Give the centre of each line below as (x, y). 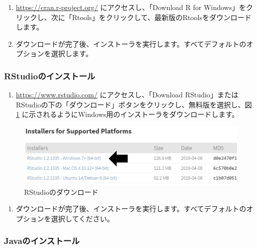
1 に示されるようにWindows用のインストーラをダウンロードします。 (127, 114)
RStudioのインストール (50, 76)
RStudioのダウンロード (61, 192)
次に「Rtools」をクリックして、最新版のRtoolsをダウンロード (151, 17)
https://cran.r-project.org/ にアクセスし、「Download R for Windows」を (131, 7)
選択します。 (72, 53)
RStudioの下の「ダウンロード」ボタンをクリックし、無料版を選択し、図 (134, 104)
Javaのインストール (42, 241)
